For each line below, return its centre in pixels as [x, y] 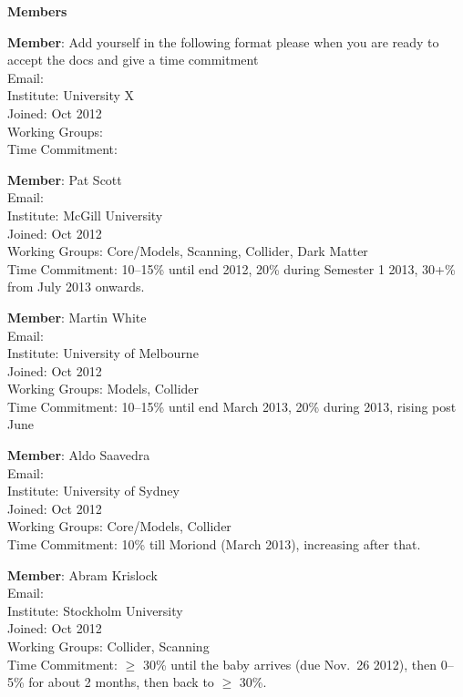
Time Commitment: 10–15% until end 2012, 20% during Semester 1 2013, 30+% [231, 268]
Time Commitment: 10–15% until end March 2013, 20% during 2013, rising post [232, 406]
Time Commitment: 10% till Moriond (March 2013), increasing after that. [214, 544]
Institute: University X [71, 95]
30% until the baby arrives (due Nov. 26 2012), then [290, 664]
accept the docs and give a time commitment [133, 60]
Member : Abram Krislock [82, 574]
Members [37, 11]
